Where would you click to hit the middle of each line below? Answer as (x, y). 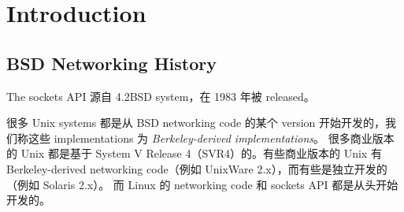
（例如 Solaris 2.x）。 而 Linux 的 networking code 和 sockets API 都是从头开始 (202, 184)
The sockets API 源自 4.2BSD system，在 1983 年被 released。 (161, 96)
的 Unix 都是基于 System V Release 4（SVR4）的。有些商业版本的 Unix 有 (194, 153)
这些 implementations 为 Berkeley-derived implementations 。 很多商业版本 (211, 138)
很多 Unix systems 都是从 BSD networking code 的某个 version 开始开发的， (196, 123)
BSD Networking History (111, 63)
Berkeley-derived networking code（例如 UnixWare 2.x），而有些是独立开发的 (197, 168)
